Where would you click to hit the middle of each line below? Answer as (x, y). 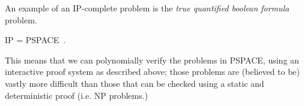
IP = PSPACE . (35, 40)
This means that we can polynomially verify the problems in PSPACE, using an (152, 60)
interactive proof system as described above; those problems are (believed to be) (153, 72)
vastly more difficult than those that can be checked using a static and (135, 83)
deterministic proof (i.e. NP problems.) (77, 95)
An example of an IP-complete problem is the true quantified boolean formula (147, 8)
